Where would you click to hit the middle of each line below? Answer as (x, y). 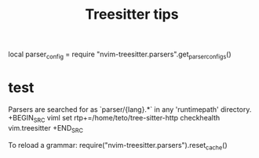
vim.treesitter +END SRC (46, 129)
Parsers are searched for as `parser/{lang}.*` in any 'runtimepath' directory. (130, 109)
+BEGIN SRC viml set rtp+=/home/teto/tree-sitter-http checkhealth (114, 118)
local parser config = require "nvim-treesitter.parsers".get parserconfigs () (120, 55)
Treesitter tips (132, 14)
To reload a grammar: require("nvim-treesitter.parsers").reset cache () (118, 146)
